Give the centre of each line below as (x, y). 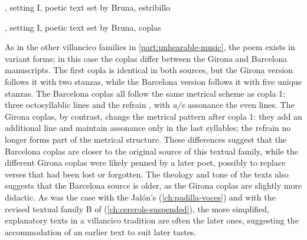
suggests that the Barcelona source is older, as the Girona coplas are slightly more (153, 185)
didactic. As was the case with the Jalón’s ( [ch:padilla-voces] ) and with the (140, 197)
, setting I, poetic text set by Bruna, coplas (83, 27)
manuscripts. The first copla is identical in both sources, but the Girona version (149, 70)
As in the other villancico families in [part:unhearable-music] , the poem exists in (150, 47)
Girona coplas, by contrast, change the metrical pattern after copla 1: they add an (153, 116)
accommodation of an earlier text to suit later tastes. (101, 231)
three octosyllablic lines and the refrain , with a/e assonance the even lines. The (150, 105)
